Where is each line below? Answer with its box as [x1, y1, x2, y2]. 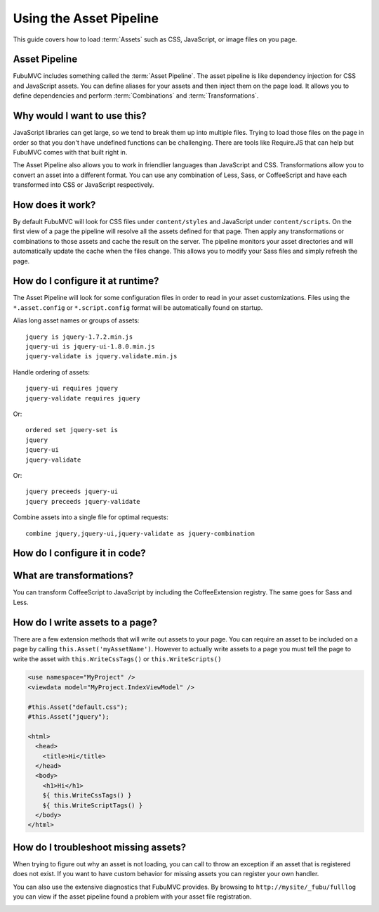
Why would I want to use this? [13, 110, 147, 122]
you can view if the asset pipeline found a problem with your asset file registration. [13, 892, 252, 901]
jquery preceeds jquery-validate [25, 497, 140, 505]
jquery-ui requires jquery [25, 384, 119, 393]
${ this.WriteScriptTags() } [42, 801, 143, 809]
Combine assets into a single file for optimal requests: [13, 513, 168, 521]
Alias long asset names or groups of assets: [13, 316, 140, 325]
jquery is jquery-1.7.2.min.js [25, 332, 133, 341]
